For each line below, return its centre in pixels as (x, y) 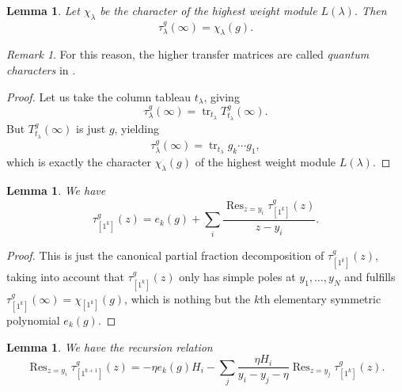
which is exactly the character (79, 162)
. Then (370, 10)
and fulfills (370, 277)
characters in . (41, 70)
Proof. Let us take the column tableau (99, 96)
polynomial (33, 320)
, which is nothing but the (188, 298)
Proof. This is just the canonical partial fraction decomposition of (165, 255)
